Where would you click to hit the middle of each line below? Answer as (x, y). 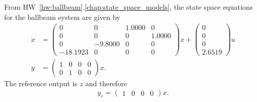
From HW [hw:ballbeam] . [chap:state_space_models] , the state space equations (128, 7)
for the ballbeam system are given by (62, 17)
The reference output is (41, 83)
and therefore (106, 83)
